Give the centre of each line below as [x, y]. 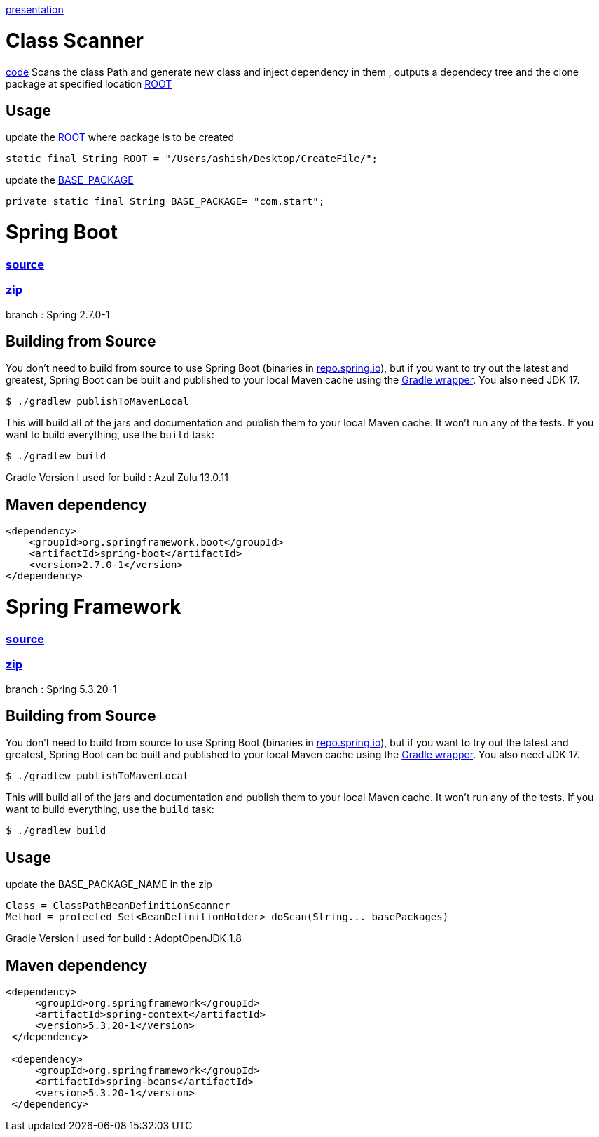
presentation [35, 9]
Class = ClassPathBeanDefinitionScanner [118, 906]
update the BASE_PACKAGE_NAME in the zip [109, 884]
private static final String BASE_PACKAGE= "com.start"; [165, 202]
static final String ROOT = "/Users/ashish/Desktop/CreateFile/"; [192, 159]
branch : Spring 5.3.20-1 [61, 689]
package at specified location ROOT [89, 83]
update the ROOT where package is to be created [120, 137]
